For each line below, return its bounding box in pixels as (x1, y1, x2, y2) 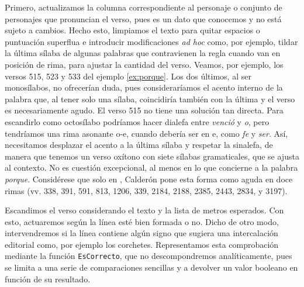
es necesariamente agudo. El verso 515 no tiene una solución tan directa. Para (5, 104, 284, 116)
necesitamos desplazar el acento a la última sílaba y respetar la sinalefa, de (5, 139, 273, 151)
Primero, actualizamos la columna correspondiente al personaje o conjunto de (5, 1, 282, 13)
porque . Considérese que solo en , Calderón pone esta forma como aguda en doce (5, 172, 293, 185)
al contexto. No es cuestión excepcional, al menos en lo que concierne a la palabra (5, 161, 298, 174)
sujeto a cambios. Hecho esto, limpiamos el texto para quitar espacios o (5, 24, 260, 36)
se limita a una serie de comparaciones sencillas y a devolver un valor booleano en (5, 261, 298, 274)
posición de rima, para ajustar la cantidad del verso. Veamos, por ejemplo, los (5, 58, 284, 70)
